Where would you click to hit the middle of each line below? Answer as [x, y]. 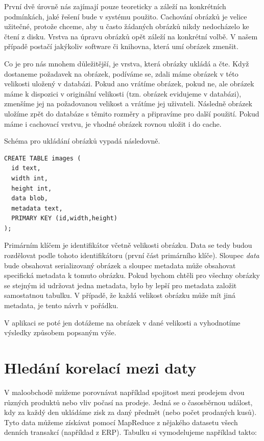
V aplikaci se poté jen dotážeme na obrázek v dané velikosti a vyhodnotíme [122, 322]
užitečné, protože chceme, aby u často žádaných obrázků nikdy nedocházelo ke [127, 26]
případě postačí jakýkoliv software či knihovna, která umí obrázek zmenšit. [121, 46]
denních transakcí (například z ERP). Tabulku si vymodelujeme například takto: [130, 432]
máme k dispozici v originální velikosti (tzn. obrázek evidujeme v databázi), [123, 93]
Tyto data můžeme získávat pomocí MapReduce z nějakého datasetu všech [121, 422]
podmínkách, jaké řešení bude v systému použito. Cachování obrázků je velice [126, 16]
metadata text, [37, 208]
